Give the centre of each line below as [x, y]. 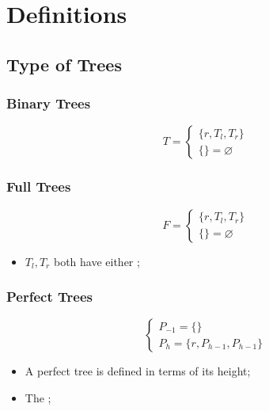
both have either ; [97, 261]
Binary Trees [49, 103]
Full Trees [39, 186]
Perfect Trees [49, 297]
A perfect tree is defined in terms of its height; [138, 371]
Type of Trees [64, 64]
